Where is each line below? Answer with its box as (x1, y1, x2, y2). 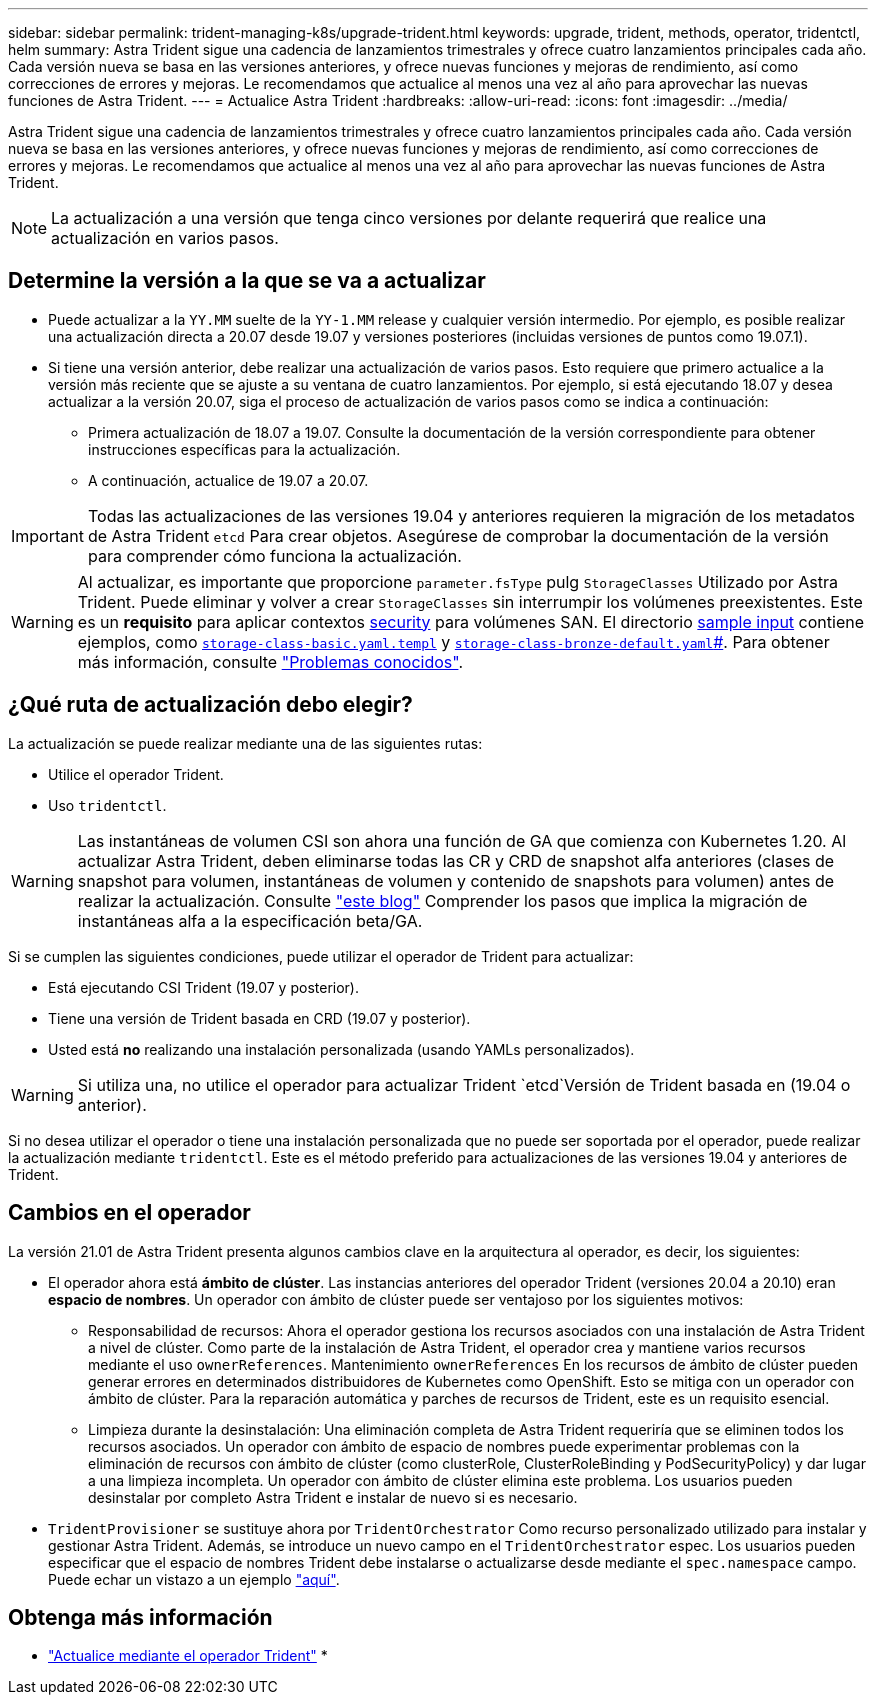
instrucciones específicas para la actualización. (88, 440, 401, 458)
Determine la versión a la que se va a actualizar (8, 268, 486, 294)
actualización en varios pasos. (51, 228, 279, 248)
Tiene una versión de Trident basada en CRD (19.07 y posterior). (48, 1009, 471, 1027)
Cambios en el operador (8, 1200, 251, 1226)
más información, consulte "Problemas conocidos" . (77, 651, 464, 672)
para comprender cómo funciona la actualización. (87, 545, 462, 566)
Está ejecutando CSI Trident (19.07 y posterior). (48, 978, 359, 996)
